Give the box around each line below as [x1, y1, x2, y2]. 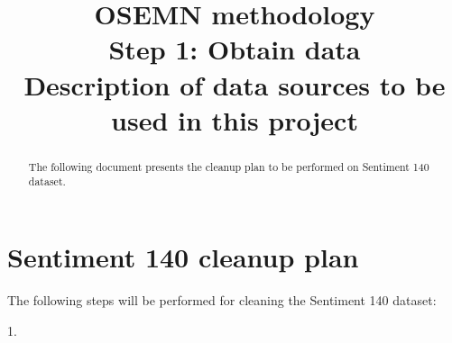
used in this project [111, 101, 358, 138]
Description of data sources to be [23, 66, 446, 103]
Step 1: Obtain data [108, 31, 361, 68]
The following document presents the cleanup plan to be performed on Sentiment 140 [28, 158, 429, 174]
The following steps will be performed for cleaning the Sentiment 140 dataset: [7, 290, 437, 309]
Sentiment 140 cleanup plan [7, 239, 359, 275]
